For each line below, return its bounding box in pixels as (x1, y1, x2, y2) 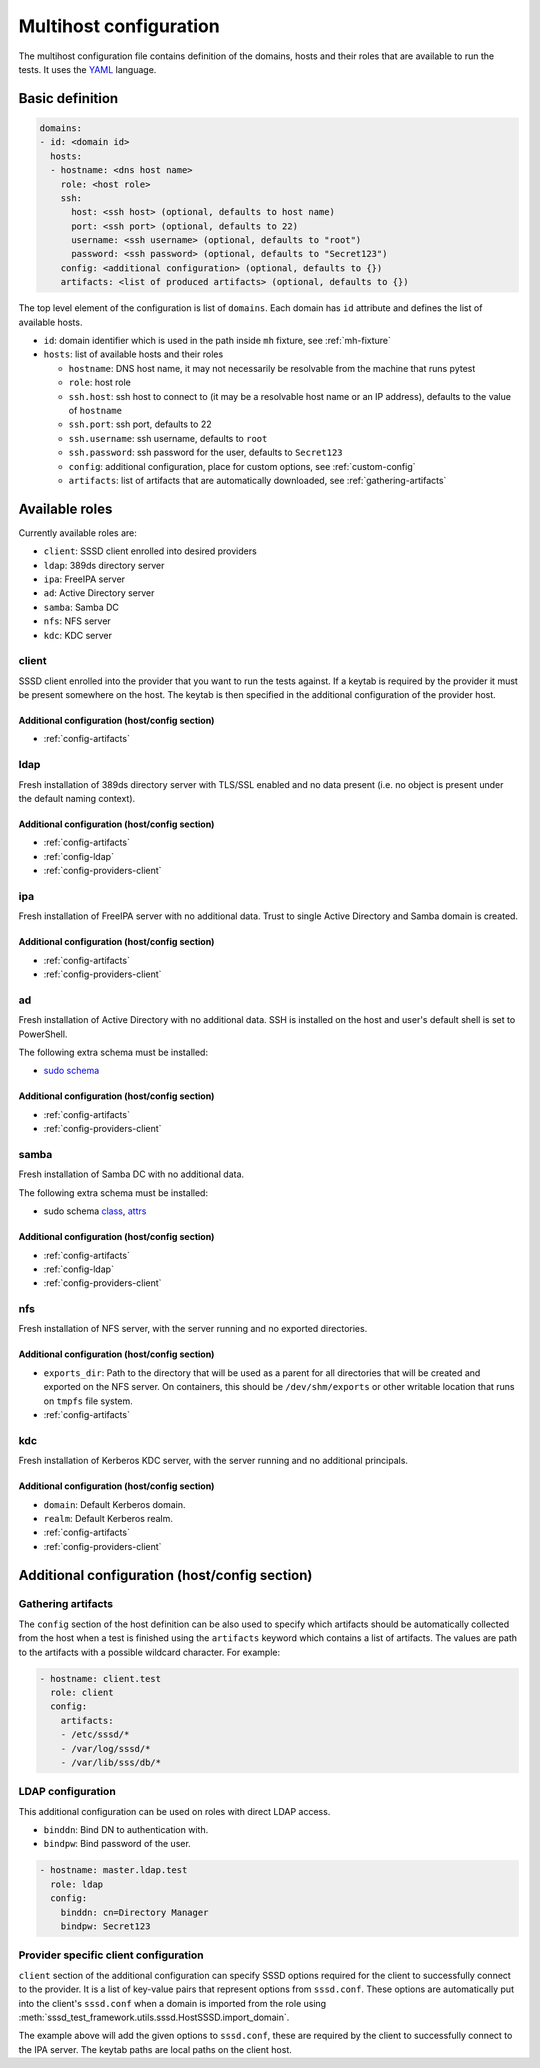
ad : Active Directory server (43, 587, 155, 599)
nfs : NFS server (43, 615, 112, 627)
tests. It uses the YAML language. (18, 63, 157, 75)
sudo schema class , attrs (43, 1205, 147, 1217)
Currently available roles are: (18, 526, 137, 539)
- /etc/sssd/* (60, 1729, 130, 1740)
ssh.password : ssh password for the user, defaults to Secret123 (68, 446, 343, 459)
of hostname (68, 404, 122, 416)
